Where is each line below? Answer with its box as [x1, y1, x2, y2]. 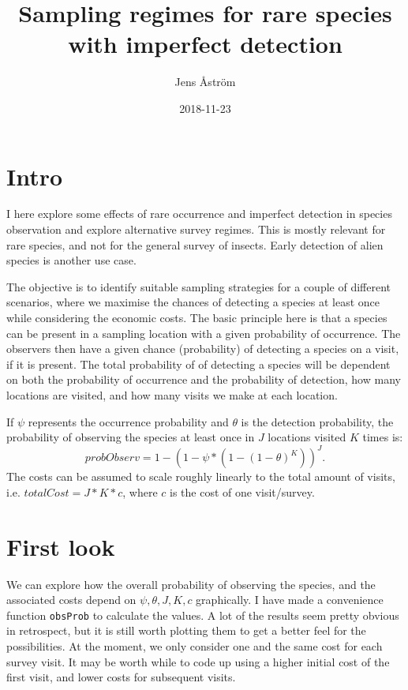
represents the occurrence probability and [28, 413, 229, 429]
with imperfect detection [68, 28, 342, 60]
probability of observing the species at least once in [6, 429, 255, 445]
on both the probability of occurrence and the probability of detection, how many [6, 371, 401, 388]
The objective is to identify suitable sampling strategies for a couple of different [6, 278, 391, 294]
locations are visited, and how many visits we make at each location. [6, 386, 338, 403]
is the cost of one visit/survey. [169, 483, 315, 500]
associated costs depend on [6, 591, 137, 608]
